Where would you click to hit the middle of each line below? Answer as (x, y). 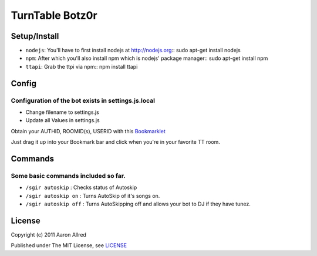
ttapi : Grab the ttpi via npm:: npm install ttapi (82, 66)
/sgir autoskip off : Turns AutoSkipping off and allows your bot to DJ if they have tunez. (138, 204)
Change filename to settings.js (62, 112)
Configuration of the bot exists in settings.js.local (83, 100)
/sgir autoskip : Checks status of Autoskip (81, 187)
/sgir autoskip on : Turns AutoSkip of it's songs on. (93, 196)
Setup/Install (35, 36)
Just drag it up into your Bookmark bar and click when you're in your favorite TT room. (115, 142)
